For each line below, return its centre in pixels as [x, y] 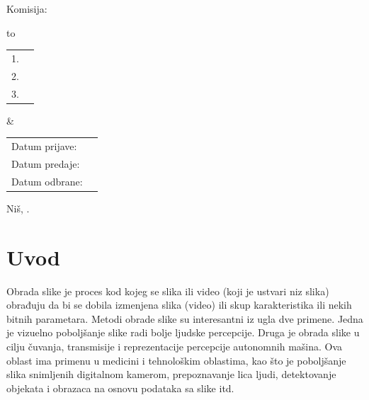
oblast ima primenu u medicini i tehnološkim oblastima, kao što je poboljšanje [176, 360]
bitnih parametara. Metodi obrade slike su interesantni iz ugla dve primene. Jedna [185, 318]
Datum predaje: [46, 163]
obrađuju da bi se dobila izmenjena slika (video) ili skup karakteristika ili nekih [179, 305]
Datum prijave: [44, 146]
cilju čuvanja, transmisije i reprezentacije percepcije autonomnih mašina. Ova [175, 346]
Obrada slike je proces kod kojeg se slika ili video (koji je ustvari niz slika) [168, 291]
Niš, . [18, 208]
